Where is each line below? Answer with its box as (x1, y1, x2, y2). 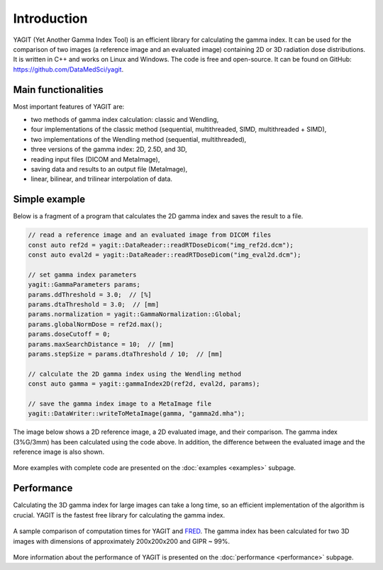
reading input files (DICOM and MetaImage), (30, 155, 160, 163)
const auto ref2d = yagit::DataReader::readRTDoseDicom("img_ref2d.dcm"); (28, 241, 294, 249)
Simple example (13, 194, 86, 206)
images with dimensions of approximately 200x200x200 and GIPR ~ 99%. (13, 537, 231, 545)
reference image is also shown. (13, 447, 105, 457)
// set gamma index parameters (28, 270, 138, 279)
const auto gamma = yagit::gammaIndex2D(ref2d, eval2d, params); (28, 380, 260, 388)
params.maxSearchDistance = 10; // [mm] (28, 340, 174, 348)
